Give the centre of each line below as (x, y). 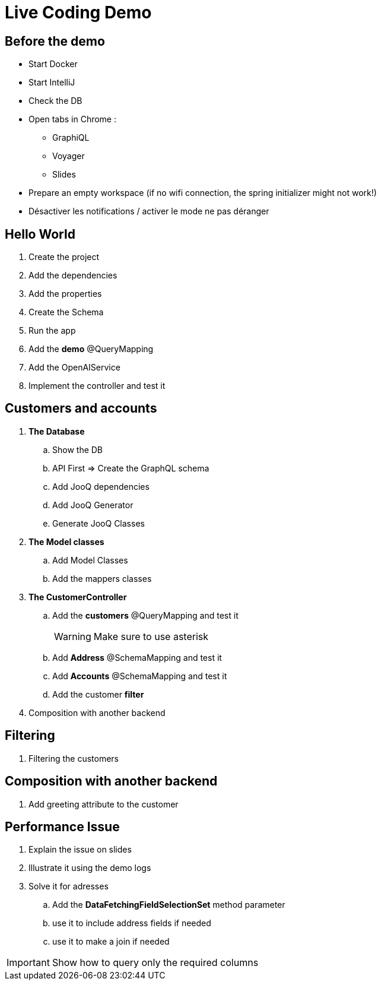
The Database (57, 431)
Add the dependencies (73, 275)
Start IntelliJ (52, 83)
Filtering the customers (74, 758)
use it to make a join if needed (111, 942)
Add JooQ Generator (93, 505)
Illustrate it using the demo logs (90, 868)
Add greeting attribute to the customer (104, 804)
